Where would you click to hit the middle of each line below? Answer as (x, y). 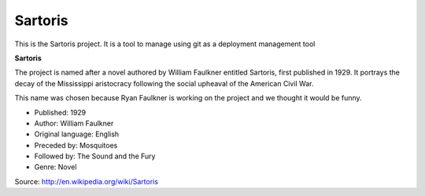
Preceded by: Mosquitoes (76, 145)
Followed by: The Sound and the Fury (95, 156)
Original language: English (77, 134)
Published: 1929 (60, 112)
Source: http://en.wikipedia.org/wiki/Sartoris (87, 181)
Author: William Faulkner (74, 123)
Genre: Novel (55, 167)
